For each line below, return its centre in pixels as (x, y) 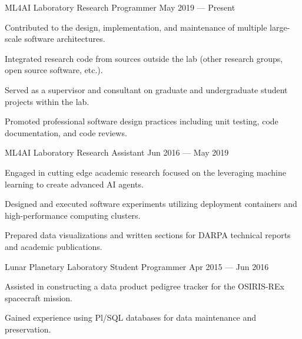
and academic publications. (54, 246)
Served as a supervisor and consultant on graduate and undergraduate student (146, 89)
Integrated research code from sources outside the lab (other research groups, (144, 58)
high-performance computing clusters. (73, 215)
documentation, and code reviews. (66, 132)
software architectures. (65, 39)
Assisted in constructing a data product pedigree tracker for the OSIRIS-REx (145, 286)
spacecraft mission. (39, 297)
